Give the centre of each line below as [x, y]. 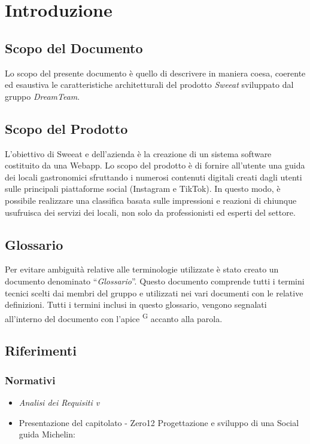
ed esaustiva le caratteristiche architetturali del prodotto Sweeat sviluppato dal [149, 85]
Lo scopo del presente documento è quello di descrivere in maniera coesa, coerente [155, 73]
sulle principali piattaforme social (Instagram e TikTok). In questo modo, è [143, 189]
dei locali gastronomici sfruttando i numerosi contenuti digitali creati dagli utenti [154, 177]
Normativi [30, 380]
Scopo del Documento [74, 48]
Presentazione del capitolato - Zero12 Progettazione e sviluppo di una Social [159, 422]
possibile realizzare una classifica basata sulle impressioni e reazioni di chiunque [151, 200]
